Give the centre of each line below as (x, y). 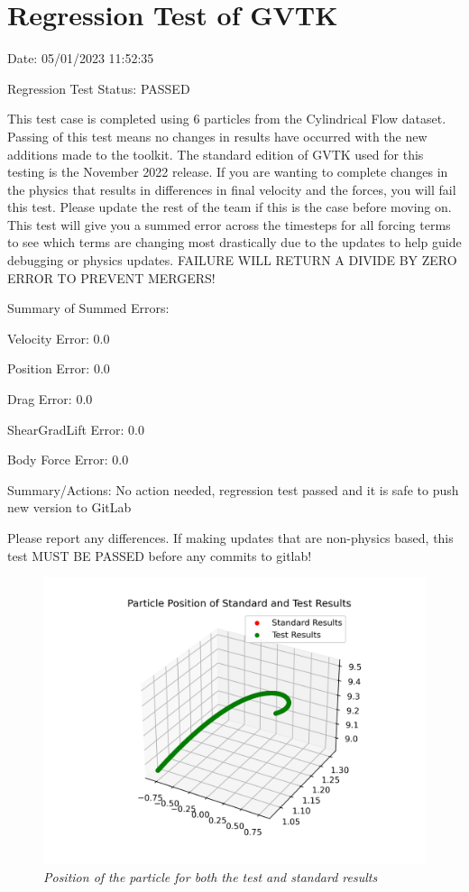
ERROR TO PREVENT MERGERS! (111, 277)
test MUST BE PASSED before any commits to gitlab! (160, 555)
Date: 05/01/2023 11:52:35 (81, 58)
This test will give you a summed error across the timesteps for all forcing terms (229, 224)
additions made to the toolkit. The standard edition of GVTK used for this (216, 154)
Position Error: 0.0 (59, 368)
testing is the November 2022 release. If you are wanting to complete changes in (228, 172)
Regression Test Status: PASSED (99, 88)
